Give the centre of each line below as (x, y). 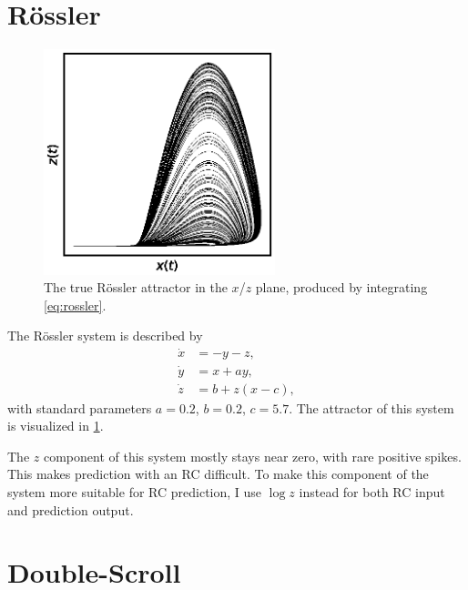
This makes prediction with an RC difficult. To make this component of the (218, 474)
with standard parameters (80, 407)
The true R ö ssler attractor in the (136, 287)
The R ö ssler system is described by (105, 336)
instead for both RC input (372, 491)
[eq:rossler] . (75, 305)
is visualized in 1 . (56, 426)
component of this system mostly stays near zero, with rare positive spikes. (252, 456)
